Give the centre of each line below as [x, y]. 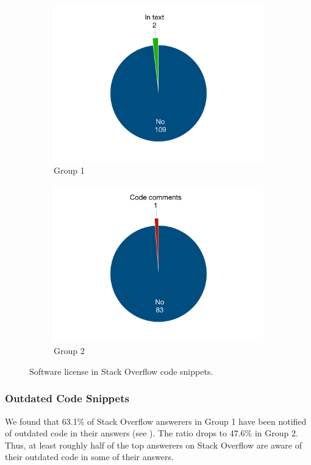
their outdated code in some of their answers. [89, 457]
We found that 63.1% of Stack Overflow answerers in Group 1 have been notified [156, 421]
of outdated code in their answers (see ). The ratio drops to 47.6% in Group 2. [152, 433]
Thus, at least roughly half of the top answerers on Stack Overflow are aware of [154, 445]
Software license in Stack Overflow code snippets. [121, 371]
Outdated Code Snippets [67, 398]
